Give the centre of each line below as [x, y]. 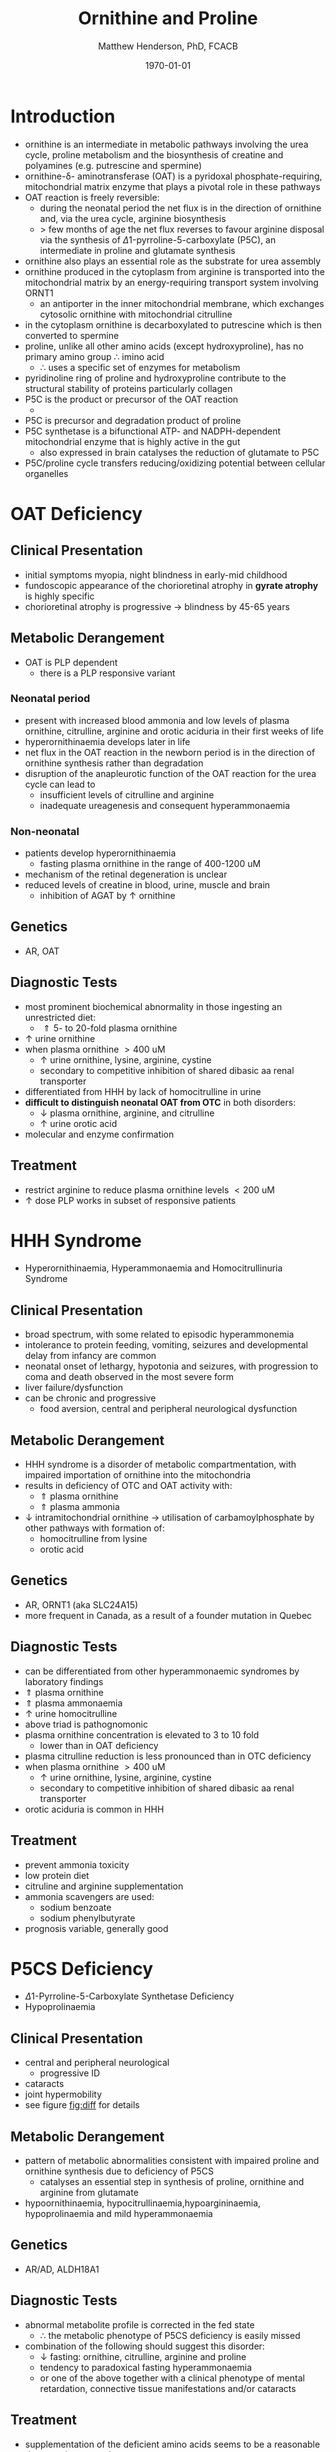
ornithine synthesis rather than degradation [114, 763]
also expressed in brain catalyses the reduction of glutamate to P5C [179, 452]
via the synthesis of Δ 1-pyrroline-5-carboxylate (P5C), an [158, 239]
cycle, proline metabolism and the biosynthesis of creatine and [154, 154]
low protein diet [57, 1875]
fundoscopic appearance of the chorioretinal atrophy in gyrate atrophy [171, 585]
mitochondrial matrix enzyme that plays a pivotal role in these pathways [172, 186]
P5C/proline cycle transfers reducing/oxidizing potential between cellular [175, 463]
